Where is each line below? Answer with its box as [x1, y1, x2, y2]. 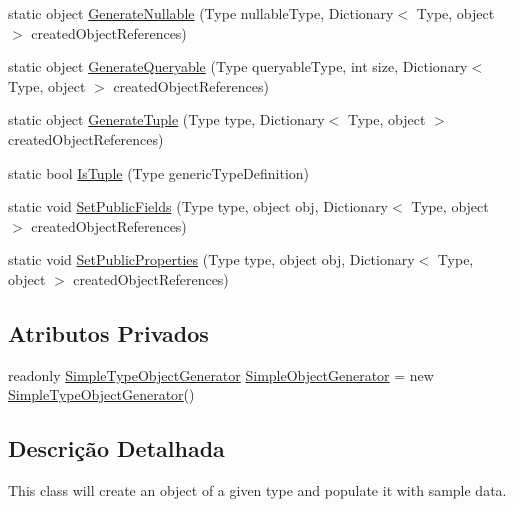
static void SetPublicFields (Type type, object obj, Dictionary [8, 196, 389, 217]
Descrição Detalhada [8, 433, 225, 464]
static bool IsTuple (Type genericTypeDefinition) [8, 162, 310, 183]
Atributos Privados [8, 317, 209, 348]
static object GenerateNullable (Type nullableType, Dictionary [8, 3, 394, 23]
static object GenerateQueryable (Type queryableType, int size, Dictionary [8, 56, 468, 77]
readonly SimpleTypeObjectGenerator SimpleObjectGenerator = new [8, 364, 434, 385]
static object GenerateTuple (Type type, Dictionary [8, 109, 325, 130]
